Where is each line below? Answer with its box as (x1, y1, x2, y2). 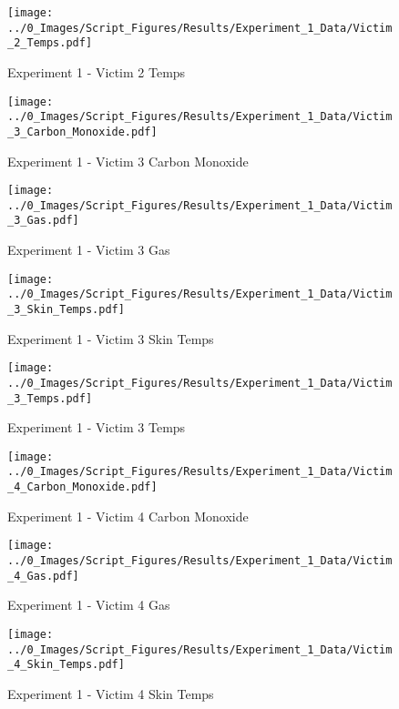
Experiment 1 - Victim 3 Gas (7, 240, 170, 259)
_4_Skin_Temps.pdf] (7, 658, 125, 672)
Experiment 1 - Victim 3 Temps (7, 418, 186, 437)
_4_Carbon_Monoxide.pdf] (7, 481, 158, 494)
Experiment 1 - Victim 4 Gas (7, 595, 170, 614)
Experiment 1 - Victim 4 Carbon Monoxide (7, 506, 249, 525)
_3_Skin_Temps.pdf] (7, 303, 125, 316)
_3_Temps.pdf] (7, 391, 93, 405)
